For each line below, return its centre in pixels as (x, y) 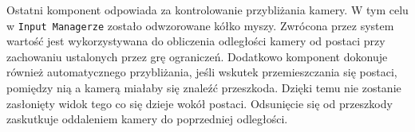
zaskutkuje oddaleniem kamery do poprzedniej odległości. (147, 119)
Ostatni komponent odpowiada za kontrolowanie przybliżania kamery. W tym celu (207, 10)
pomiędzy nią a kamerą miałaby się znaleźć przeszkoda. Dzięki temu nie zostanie (204, 88)
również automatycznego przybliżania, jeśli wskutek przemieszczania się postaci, (202, 72)
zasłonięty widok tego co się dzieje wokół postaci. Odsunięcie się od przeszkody (200, 103)
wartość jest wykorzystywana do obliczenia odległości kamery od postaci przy (196, 41)
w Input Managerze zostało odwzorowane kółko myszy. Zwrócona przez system (200, 25)
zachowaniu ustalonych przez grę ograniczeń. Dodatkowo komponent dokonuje (197, 56)
